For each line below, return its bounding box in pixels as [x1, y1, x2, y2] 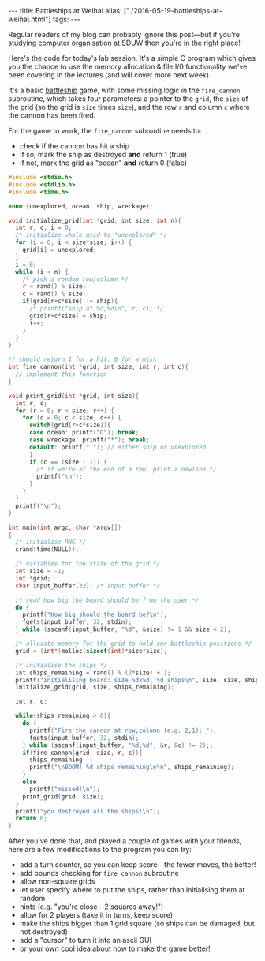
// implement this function [15, 370, 108, 378]
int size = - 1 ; [15, 567, 65, 575]
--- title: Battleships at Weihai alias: [8, 6, 122, 15]
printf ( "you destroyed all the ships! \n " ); [15, 807, 160, 815]
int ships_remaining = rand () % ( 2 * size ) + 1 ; [15, 669, 171, 677]
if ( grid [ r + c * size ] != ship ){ [22, 298, 118, 306]
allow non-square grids [19, 877, 95, 886]
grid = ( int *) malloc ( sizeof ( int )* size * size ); [15, 647, 168, 655]
